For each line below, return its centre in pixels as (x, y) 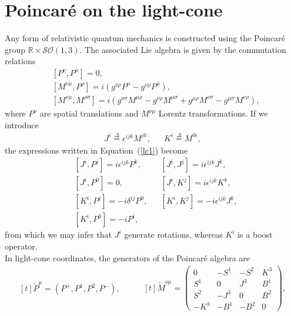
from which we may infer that (58, 234)
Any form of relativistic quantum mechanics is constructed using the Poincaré (145, 38)
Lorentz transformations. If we (213, 113)
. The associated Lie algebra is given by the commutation (183, 49)
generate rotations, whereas (173, 234)
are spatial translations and (89, 113)
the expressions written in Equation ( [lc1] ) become (96, 150)
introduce (22, 124)
